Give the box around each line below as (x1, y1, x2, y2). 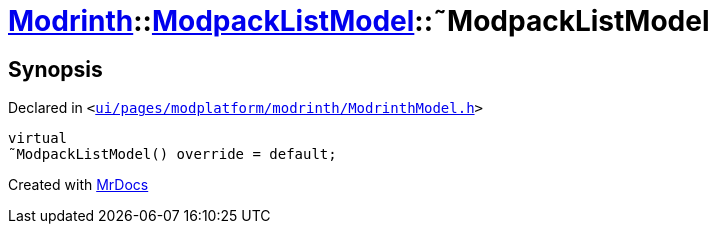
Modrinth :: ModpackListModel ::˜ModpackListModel (8, 4, 710, 38)
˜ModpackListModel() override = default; (8, 146, 337, 163)
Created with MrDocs (8, 176, 149, 194)
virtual (8, 130, 68, 147)
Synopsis (8, 56, 103, 82)
